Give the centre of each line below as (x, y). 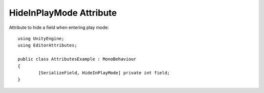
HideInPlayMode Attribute (63, 13)
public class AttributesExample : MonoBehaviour (77, 59)
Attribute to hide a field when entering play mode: (59, 27)
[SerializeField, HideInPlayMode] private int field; (104, 73)
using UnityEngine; (41, 38)
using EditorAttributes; (47, 46)
